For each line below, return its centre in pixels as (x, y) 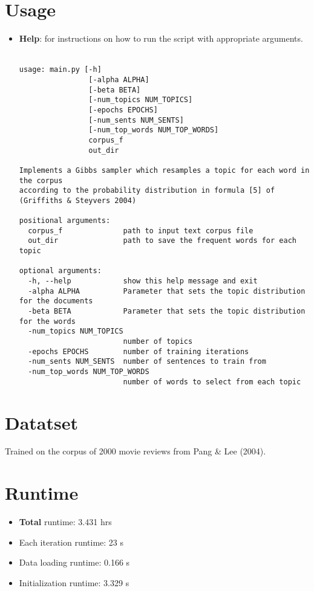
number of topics (158, 342)
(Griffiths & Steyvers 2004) (78, 200)
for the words (47, 321)
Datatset (42, 422)
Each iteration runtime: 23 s (71, 542)
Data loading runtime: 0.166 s (74, 562)
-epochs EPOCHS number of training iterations (139, 351)
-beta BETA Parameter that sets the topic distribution (167, 312)
